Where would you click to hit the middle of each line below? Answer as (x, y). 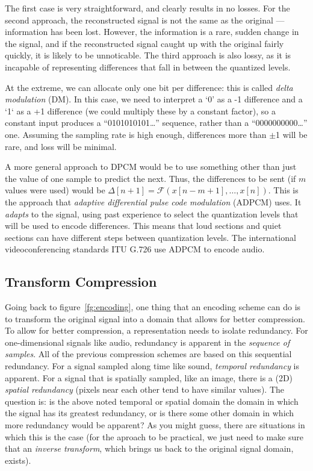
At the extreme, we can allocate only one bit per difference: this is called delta (149, 87)
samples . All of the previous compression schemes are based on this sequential (148, 354)
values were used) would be (55, 190)
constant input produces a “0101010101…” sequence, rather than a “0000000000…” (156, 123)
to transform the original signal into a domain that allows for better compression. (155, 318)
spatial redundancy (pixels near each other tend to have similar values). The (144, 389)
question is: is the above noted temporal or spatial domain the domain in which (152, 401)
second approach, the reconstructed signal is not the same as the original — (145, 20)
